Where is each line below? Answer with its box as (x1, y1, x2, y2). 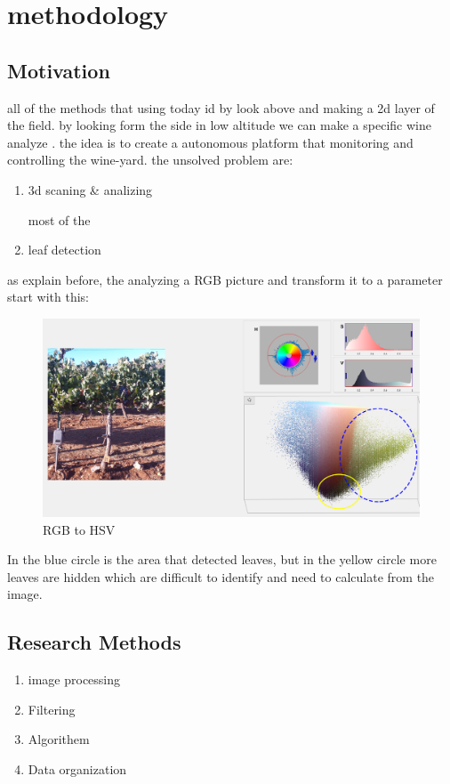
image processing (28, 670, 121, 689)
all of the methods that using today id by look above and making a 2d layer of (7, 98, 435, 117)
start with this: (7, 287, 89, 306)
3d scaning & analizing (28, 180, 153, 198)
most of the (28, 210, 91, 229)
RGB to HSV (43, 520, 116, 538)
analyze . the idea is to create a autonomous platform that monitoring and (7, 133, 414, 151)
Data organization (28, 760, 127, 779)
